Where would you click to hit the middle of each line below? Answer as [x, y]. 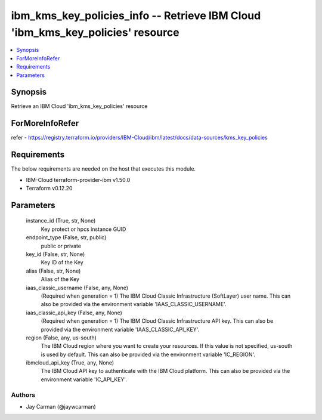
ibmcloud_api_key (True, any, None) [70, 363]
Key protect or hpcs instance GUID [83, 229]
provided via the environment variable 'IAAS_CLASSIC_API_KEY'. [120, 329]
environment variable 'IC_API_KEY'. [84, 379]
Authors [23, 395]
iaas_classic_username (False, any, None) [77, 288]
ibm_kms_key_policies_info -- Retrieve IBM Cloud [136, 16]
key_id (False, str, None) [55, 254]
